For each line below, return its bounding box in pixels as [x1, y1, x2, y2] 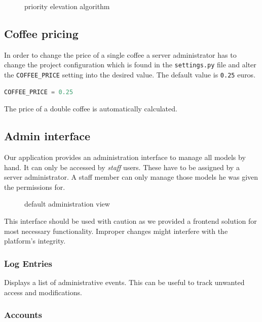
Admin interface [4, 128, 91, 144]
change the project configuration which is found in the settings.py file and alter [4, 59, 256, 70]
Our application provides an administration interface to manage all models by [4, 152, 246, 163]
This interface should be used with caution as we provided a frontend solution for [4, 216, 257, 226]
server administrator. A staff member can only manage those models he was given [4, 172, 258, 182]
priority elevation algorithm [24, 1, 110, 11]
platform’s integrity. [4, 235, 66, 246]
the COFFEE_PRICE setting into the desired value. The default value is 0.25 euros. [4, 69, 256, 80]
